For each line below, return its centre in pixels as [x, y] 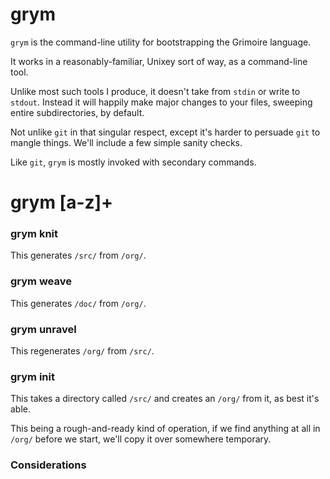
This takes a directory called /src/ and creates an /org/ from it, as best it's [165, 399]
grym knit [34, 234]
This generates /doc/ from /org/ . [78, 303]
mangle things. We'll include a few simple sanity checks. [126, 142]
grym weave [41, 281]
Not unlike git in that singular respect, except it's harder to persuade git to [165, 132]
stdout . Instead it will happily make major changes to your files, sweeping [161, 102]
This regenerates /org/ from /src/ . [82, 351]
